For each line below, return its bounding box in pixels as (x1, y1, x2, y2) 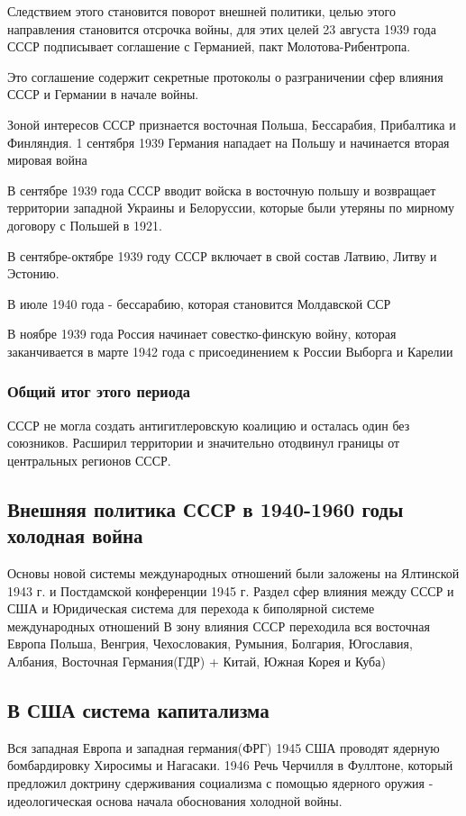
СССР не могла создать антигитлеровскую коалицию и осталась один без (7, 415, 410, 434)
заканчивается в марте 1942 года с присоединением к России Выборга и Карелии (7, 341, 453, 360)
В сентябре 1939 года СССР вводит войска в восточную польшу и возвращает (7, 180, 436, 199)
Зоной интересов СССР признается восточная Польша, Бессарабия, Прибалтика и (7, 114, 456, 133)
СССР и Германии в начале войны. (7, 85, 199, 104)
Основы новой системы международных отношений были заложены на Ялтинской (7, 564, 460, 583)
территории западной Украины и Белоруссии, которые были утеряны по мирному (7, 198, 455, 217)
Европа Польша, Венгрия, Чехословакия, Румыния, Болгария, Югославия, (7, 634, 413, 653)
